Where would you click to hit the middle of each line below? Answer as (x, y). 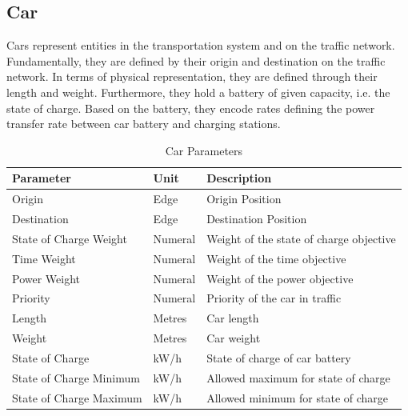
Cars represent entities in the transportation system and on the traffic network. (201, 45)
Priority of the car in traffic (274, 298)
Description (239, 178)
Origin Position (244, 199)
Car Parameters (204, 150)
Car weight (234, 338)
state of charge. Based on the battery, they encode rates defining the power (191, 108)
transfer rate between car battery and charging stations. (144, 124)
